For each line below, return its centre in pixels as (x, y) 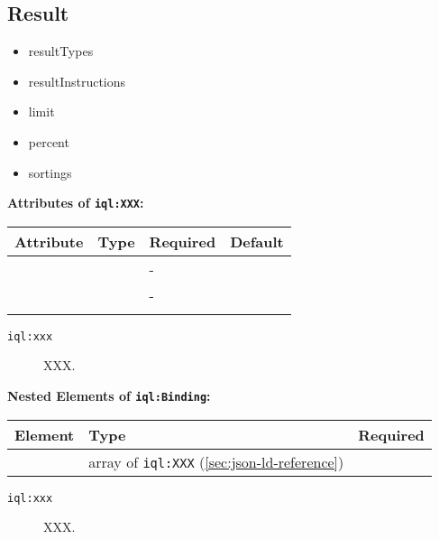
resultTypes (61, 51)
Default (257, 241)
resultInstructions (77, 81)
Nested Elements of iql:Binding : (109, 396)
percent (49, 141)
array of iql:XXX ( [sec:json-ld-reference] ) (216, 461)
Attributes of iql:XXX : (76, 203)
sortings (50, 172)
